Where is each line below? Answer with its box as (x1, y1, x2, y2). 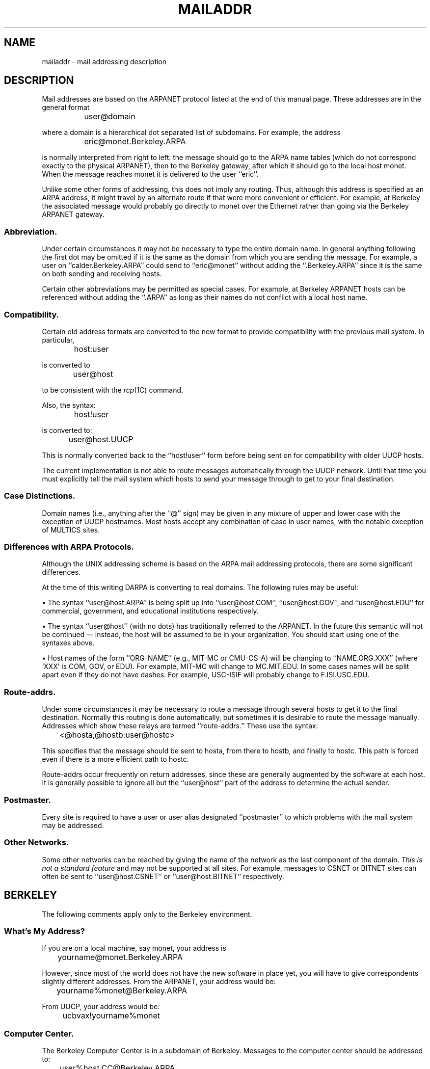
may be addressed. (42, 821, 104, 829)
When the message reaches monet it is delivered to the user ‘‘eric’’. (42, 170, 259, 179)
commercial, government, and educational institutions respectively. (42, 607, 259, 615)
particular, (42, 335, 75, 344)
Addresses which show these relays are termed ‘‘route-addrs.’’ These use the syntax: (42, 722, 318, 730)
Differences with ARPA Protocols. (4, 542, 134, 552)
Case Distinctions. (4, 491, 76, 501)
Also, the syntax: (42, 401, 96, 409)
